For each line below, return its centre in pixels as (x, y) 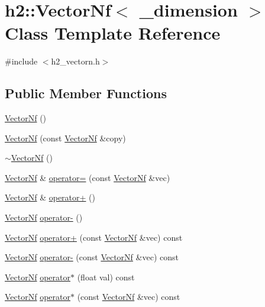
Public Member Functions (86, 93)
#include (21, 61)
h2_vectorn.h (75, 61)
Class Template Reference (113, 33)
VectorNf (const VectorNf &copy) (65, 138)
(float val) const (106, 277)
